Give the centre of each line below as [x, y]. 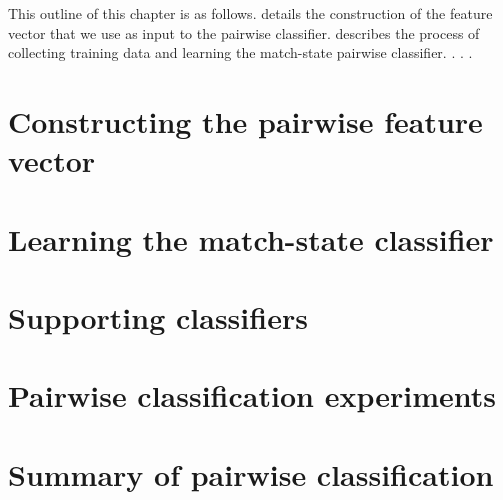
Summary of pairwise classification [251, 473]
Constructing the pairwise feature [245, 120]
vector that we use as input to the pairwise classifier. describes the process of [244, 32]
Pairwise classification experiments [252, 395]
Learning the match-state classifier [251, 238]
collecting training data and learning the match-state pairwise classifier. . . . [240, 52]
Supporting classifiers [158, 316]
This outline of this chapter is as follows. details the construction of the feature [250, 13]
